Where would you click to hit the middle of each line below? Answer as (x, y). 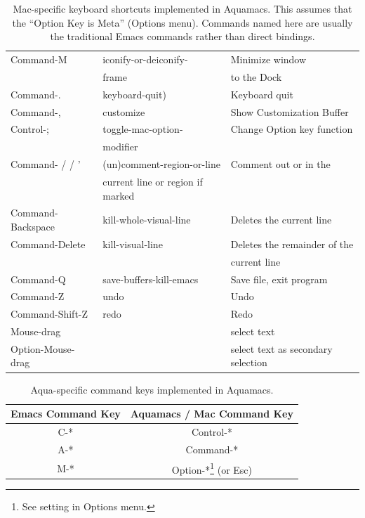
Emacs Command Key (66, 414)
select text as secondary (281, 348)
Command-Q (38, 279)
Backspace (33, 226)
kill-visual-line (133, 244)
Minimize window (268, 59)
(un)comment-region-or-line (161, 164)
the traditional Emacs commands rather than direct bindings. (182, 36)
